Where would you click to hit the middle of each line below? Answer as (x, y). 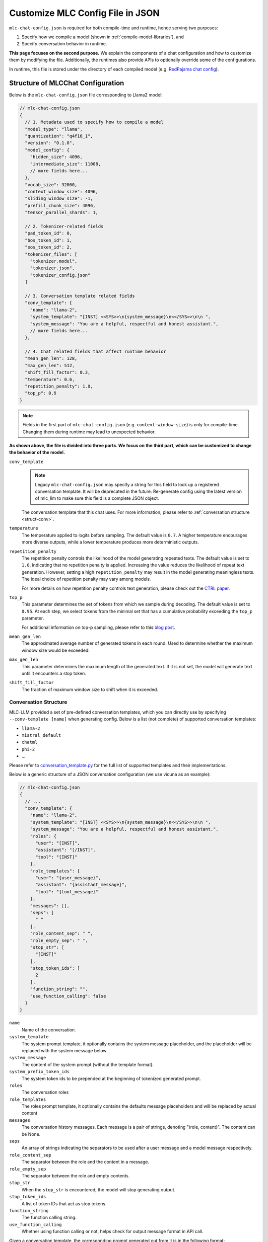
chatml (30, 742)
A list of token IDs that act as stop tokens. (64, 1203)
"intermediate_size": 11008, (66, 164)
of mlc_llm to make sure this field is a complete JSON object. (97, 498)
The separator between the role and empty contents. (76, 1176)
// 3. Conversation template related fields (80, 296)
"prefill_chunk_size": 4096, (61, 205)
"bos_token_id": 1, (49, 240)
